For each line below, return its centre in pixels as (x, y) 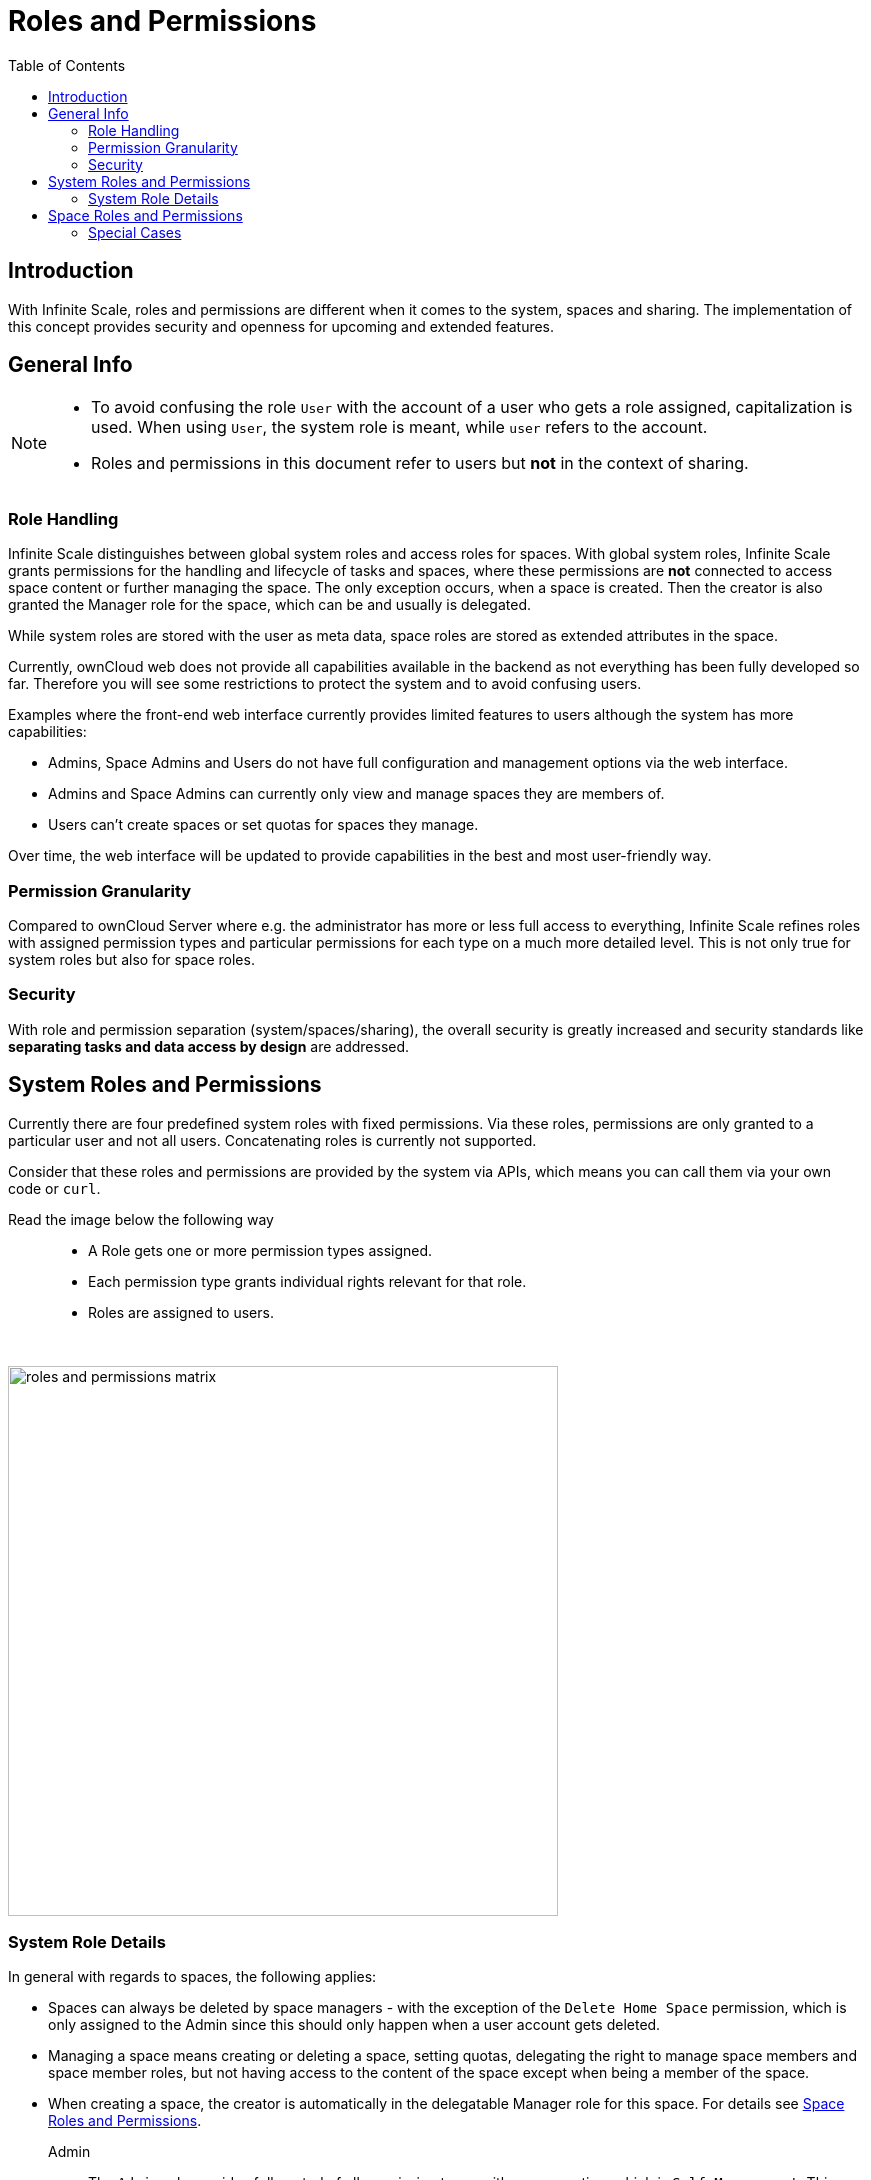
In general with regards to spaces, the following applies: (192, 1977)
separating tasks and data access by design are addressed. (209, 1046)
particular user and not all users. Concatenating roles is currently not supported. (272, 1140)
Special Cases (135, 232)
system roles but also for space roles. (131, 959)
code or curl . (54, 1188)
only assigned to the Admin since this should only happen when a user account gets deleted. (354, 2025)
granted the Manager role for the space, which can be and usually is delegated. (269, 605)
